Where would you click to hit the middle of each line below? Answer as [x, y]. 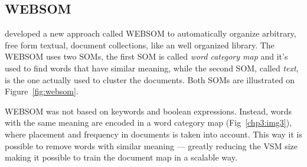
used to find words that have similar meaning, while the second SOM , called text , [152, 68]
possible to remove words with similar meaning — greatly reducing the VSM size [151, 145]
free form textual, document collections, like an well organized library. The [140, 45]
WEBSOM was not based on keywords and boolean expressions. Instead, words [148, 111]
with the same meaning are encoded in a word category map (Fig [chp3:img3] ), [148, 122]
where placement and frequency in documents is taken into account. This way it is [153, 134]
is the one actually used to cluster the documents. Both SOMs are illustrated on [150, 79]
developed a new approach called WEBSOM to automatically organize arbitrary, [151, 33]
